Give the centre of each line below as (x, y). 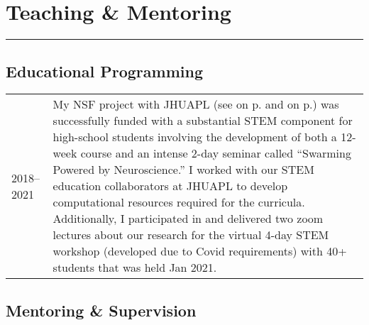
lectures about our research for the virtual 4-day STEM (191, 235)
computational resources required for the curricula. (179, 202)
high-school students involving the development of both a (195, 137)
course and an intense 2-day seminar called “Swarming (216, 153)
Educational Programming (104, 71)
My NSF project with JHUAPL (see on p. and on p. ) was (196, 104)
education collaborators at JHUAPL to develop (170, 186)
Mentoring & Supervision (101, 310)
